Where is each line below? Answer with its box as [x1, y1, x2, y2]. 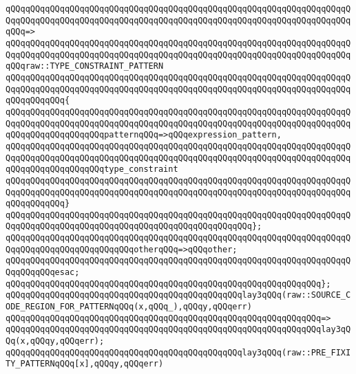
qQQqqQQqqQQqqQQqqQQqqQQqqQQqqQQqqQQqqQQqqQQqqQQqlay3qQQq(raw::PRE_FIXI [6, 347, 351, 357]
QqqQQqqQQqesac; [6, 267, 80, 278]
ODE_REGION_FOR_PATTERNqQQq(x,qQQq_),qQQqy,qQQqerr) [6, 302, 252, 312]
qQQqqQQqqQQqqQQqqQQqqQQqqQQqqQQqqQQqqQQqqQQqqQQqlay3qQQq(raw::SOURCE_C [6, 290, 351, 300]
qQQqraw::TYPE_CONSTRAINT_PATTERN [6, 61, 164, 71]
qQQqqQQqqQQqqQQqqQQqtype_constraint [6, 164, 178, 175]
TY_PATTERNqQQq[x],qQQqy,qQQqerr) [6, 359, 164, 369]
